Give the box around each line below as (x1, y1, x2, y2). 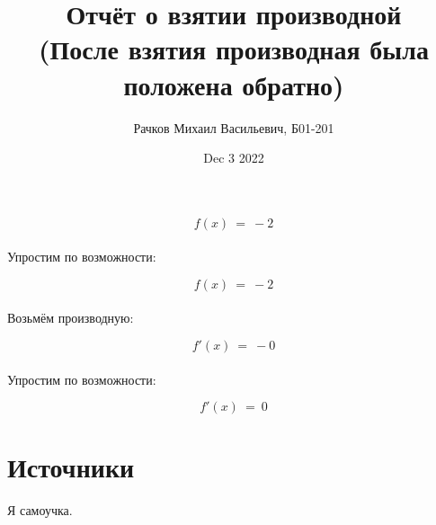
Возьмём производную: (7, 308, 134, 327)
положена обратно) (123, 66, 344, 102)
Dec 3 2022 (203, 148, 264, 167)
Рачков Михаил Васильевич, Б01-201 (133, 118, 334, 137)
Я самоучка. (7, 501, 73, 520)
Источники (7, 449, 135, 485)
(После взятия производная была (39, 31, 429, 67)
